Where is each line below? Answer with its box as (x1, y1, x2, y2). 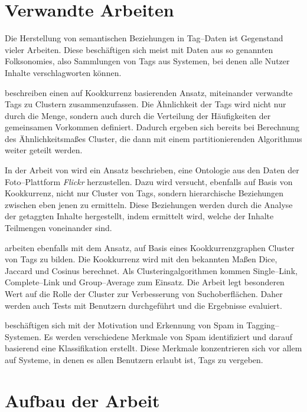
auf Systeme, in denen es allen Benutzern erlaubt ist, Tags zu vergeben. (5, 353, 263, 365)
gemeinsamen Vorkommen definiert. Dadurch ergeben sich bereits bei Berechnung (5, 121, 299, 133)
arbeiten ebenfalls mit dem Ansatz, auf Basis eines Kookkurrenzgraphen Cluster (5, 241, 295, 253)
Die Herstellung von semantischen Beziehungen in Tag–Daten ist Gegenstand (5, 32, 283, 44)
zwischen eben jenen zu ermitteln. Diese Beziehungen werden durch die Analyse (5, 198, 293, 210)
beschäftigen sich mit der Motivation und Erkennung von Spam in (5, 319, 244, 331)
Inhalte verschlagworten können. (5, 66, 122, 78)
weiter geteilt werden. (5, 144, 83, 156)
